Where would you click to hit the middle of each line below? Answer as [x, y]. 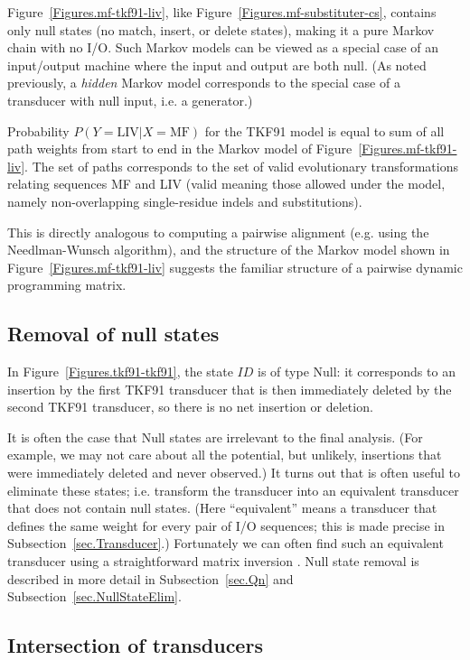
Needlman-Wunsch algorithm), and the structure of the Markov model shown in [229, 250]
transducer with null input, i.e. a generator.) [130, 100]
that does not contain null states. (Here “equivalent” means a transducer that [222, 508]
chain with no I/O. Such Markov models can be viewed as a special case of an [223, 47]
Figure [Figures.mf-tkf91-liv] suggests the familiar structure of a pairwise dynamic [235, 267]
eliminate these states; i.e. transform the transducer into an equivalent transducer [233, 490]
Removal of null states [113, 334]
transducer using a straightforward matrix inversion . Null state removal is [213, 561]
